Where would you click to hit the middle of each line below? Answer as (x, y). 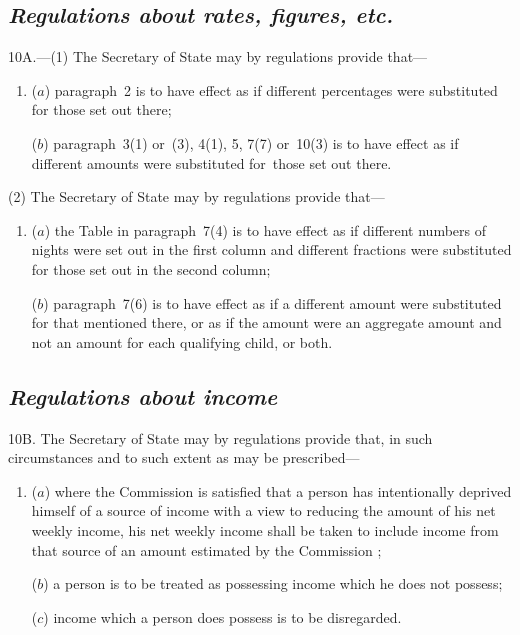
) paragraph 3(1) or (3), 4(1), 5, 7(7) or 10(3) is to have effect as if (251, 142)
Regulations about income (143, 395)
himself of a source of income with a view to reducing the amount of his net (263, 510)
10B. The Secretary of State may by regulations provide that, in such (220, 437)
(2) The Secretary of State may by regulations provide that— (196, 196)
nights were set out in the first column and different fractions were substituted (271, 249)
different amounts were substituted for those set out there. (211, 162)
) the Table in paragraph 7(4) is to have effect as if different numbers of (265, 229)
